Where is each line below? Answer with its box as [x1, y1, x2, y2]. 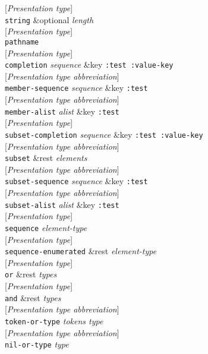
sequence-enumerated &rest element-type [5, 245, 157, 257]
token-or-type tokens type [5, 314, 103, 327]
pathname [5, 37, 39, 46]
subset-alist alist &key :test [5, 198, 119, 210]
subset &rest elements [5, 151, 87, 164]
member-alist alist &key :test [5, 105, 119, 117]
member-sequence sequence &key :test [5, 81, 148, 94]
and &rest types [5, 291, 61, 304]
